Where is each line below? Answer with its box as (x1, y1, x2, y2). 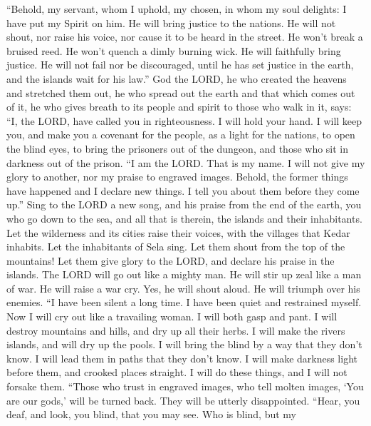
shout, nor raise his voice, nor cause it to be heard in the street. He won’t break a (6, 29, 363, 44)
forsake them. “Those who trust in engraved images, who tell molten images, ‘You (6, 379, 364, 394)
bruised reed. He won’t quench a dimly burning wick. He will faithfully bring (6, 43, 341, 58)
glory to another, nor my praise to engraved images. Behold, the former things (6, 169, 348, 184)
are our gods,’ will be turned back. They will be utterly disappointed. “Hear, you (6, 392, 360, 407)
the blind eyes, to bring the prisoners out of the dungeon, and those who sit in (6, 141, 349, 156)
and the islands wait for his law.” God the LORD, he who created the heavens (6, 71, 347, 86)
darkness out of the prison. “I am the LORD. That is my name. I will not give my (6, 155, 365, 170)
